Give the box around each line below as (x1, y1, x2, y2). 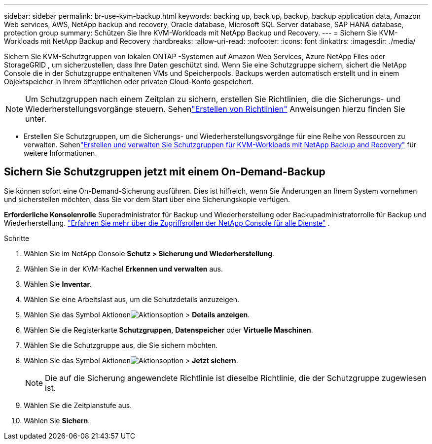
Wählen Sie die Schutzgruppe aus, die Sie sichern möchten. (24, 341, 218, 349)
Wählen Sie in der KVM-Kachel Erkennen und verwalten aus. (24, 264, 223, 273)
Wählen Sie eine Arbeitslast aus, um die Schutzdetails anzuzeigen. (24, 295, 239, 304)
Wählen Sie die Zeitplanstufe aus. (24, 401, 132, 410)
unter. (25, 114, 47, 124)
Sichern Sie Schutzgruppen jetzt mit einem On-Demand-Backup (4, 166, 325, 178)
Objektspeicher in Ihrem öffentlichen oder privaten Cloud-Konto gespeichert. (4, 77, 253, 86)
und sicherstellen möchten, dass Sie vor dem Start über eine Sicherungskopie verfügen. (4, 195, 290, 204)
